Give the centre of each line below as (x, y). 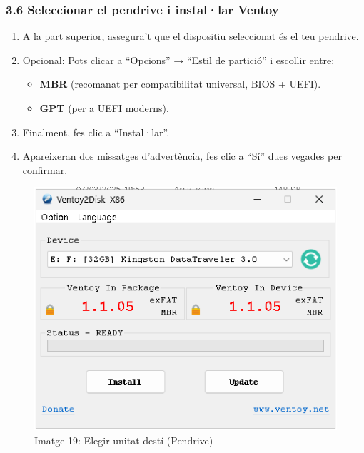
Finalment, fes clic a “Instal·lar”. (96, 132)
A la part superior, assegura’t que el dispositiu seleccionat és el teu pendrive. (191, 36)
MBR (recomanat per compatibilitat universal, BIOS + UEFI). (180, 84)
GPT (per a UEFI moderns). (104, 108)
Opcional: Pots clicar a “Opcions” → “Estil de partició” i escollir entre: (178, 60)
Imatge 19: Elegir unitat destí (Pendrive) (124, 440)
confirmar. (45, 169)
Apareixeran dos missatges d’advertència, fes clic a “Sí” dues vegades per (182, 156)
